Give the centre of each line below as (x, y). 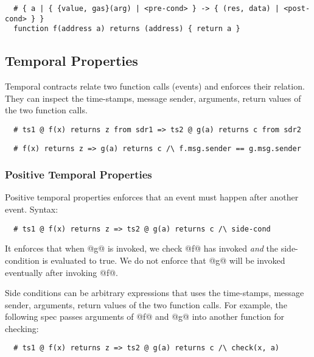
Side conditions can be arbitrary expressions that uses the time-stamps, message (155, 293)
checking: (22, 328)
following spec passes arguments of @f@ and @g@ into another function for (145, 316)
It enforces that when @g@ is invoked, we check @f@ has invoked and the (142, 248)
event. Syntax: (32, 209)
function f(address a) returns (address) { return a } (127, 29)
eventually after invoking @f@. (61, 272)
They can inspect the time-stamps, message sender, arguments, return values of (153, 98)
